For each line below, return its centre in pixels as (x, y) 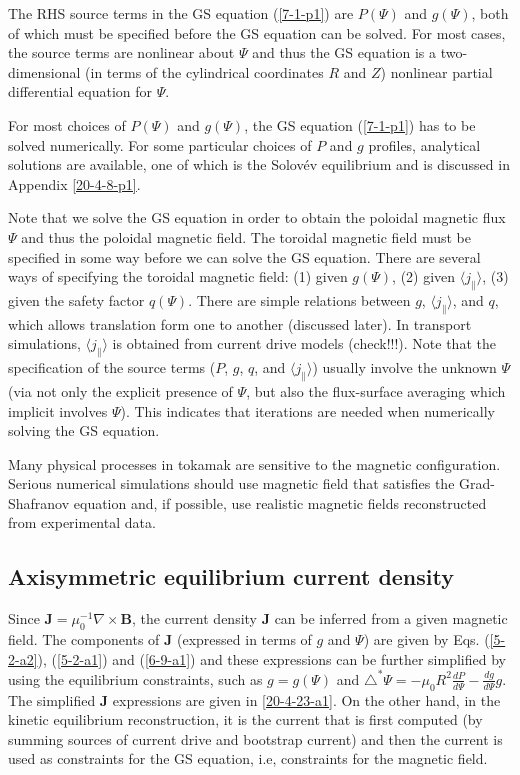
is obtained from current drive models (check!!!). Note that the (304, 343)
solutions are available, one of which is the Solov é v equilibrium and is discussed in (259, 164)
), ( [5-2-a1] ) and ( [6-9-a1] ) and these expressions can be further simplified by (271, 658)
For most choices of (67, 124)
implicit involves (58, 410)
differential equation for (80, 91)
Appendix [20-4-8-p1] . (74, 183)
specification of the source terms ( (112, 367)
